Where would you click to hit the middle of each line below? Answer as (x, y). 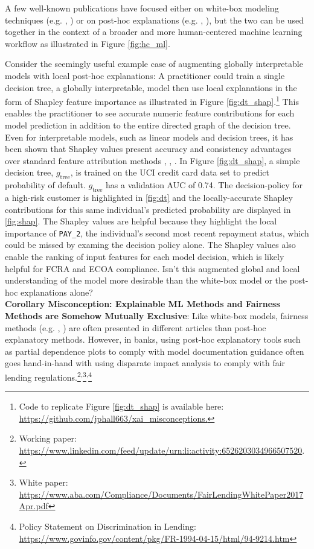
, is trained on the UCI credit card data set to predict (170, 172)
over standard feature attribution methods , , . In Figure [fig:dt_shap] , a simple (152, 160)
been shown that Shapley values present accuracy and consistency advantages (148, 149)
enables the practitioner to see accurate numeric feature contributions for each (150, 113)
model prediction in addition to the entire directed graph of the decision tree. (148, 125)
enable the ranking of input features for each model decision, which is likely (145, 256)
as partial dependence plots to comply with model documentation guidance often (155, 351)
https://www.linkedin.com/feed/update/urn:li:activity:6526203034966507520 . (162, 450)
